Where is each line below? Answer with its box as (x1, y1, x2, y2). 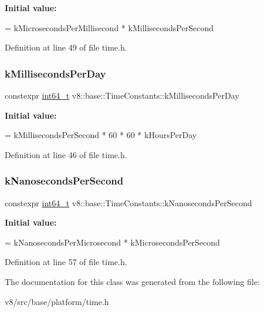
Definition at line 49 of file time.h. (5, 41, 127, 53)
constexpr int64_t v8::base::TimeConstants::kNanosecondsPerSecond (5, 196, 252, 209)
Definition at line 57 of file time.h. (5, 256, 127, 268)
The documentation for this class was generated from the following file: (5, 275, 260, 287)
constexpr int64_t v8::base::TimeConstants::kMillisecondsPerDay (5, 89, 239, 101)
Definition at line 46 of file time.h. (5, 148, 127, 160)
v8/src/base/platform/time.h (5, 295, 109, 307)
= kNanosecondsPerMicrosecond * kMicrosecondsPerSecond (5, 236, 220, 248)
